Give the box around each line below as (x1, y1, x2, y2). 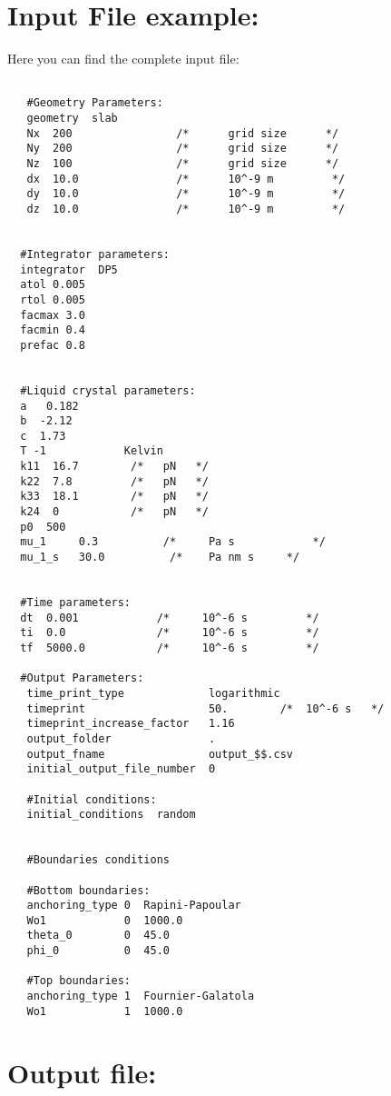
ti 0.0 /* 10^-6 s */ (20, 626, 319, 640)
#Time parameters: (20, 596, 132, 610)
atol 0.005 (20, 278, 85, 292)
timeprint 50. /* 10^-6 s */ (26, 702, 385, 715)
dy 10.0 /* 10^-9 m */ (26, 187, 346, 201)
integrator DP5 (20, 263, 118, 276)
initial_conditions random (26, 808, 196, 822)
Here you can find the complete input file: (7, 49, 239, 68)
